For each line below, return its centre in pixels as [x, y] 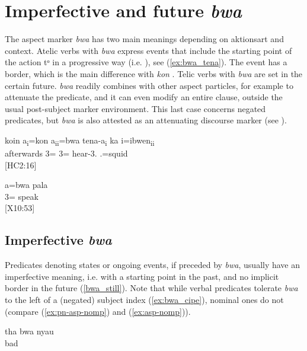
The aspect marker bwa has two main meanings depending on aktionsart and [144, 39]
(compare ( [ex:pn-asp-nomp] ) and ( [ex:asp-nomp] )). [98, 311]
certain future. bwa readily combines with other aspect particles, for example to [149, 85]
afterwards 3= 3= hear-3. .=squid [66, 153]
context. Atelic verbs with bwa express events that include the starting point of [148, 50]
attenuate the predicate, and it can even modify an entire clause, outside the [144, 97]
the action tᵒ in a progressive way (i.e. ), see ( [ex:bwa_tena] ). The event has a [146, 62]
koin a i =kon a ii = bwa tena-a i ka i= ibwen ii [80, 141]
